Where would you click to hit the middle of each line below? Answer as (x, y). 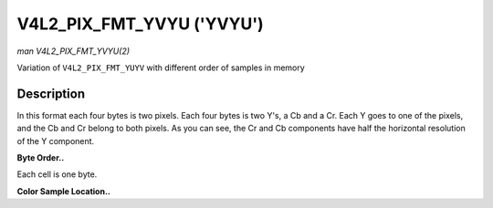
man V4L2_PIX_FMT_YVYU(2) (73, 51)
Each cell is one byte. (57, 174)
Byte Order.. (41, 158)
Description (51, 94)
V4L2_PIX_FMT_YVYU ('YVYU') (140, 24)
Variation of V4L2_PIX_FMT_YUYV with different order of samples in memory (161, 68)
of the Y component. (56, 140)
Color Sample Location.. (64, 191)
